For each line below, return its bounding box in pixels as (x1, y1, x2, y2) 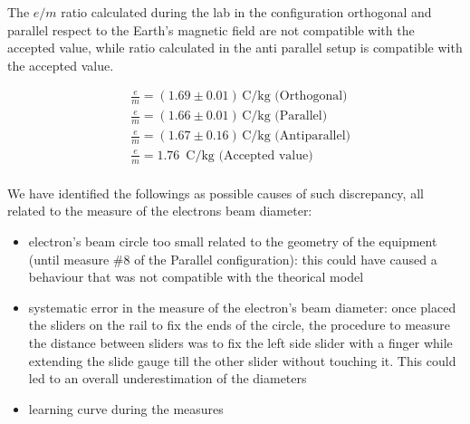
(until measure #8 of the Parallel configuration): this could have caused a (28, 249, 437, 268)
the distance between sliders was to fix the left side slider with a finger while (28, 333, 453, 352)
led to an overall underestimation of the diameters (28, 369, 307, 388)
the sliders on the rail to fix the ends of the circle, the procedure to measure (28, 315, 451, 334)
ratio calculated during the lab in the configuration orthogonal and (61, 3, 432, 21)
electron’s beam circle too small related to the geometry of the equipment (28, 232, 437, 251)
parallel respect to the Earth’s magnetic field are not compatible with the (7, 20, 415, 39)
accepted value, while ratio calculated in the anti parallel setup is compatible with (7, 38, 463, 57)
